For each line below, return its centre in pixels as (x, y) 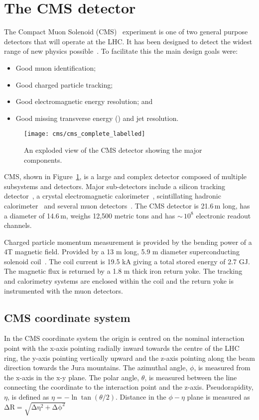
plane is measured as (218, 397)
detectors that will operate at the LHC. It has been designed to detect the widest (128, 41)
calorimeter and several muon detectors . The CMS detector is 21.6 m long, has (127, 205)
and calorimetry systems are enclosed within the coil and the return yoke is (119, 281)
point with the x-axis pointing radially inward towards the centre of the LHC (122, 348)
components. (43, 159)
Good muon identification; (56, 67)
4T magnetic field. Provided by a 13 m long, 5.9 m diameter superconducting (122, 252)
